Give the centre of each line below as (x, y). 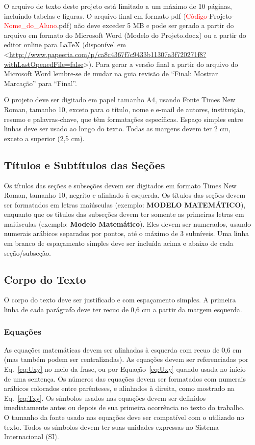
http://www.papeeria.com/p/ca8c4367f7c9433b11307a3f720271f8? (108, 54)
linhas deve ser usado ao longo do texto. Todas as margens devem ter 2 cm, (117, 129)
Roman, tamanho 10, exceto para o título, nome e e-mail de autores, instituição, (125, 109)
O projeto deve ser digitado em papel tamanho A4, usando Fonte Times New (120, 100)
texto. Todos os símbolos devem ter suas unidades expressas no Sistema (111, 427)
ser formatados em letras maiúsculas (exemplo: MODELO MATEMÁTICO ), (125, 204)
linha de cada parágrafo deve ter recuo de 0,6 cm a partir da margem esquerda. (123, 310)
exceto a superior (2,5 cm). (44, 138)
